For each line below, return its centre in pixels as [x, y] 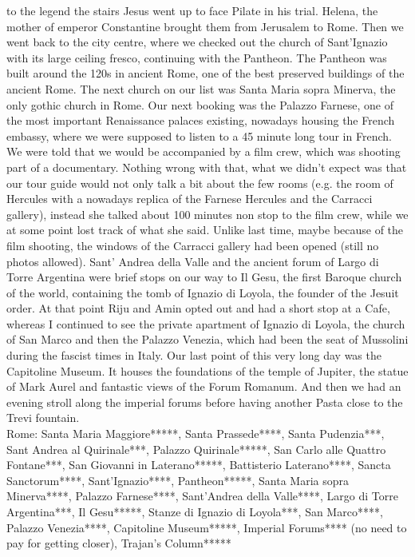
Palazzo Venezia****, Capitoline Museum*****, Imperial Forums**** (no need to [207, 527]
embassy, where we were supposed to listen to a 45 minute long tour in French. [199, 135]
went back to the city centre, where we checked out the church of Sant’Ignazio [197, 42]
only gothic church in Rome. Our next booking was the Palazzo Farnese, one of [200, 104]
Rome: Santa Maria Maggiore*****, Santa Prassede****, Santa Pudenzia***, [196, 434]
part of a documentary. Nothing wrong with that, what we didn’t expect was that [207, 167]
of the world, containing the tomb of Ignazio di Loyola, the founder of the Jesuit [203, 292]
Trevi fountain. [43, 418]
